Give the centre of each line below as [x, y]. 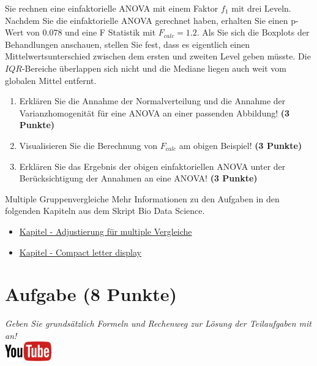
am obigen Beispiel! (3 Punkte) [241, 145]
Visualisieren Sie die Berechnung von [88, 145]
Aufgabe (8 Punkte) [91, 294]
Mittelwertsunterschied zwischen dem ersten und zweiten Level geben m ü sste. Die [158, 56]
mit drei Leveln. [261, 8]
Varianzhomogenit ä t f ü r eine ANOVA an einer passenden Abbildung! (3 [155, 112]
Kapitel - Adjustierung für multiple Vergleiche [106, 231]
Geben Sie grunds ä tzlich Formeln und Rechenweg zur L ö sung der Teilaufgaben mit [158, 323]
